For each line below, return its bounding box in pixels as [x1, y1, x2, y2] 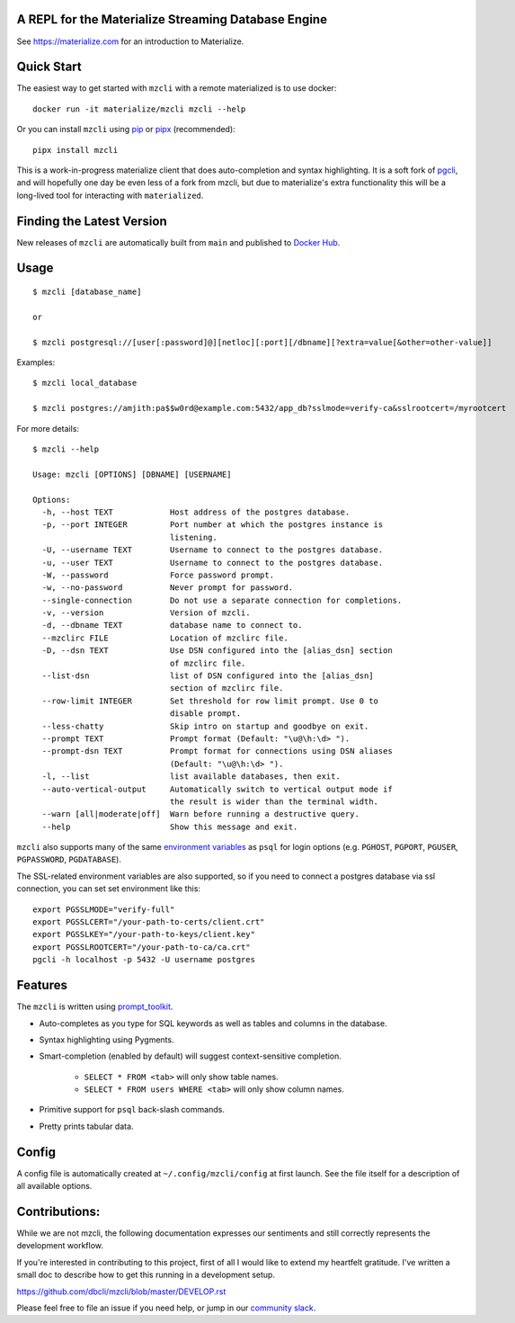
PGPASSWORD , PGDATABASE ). [16, 854, 121, 865]
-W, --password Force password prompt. [41, 569, 274, 580]
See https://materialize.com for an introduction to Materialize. [16, 36, 244, 47]
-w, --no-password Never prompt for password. [41, 583, 294, 593]
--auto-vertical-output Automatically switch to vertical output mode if [41, 783, 393, 794]
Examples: [16, 357, 56, 368]
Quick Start [16, 59, 82, 75]
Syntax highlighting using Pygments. [39, 1034, 174, 1045]
